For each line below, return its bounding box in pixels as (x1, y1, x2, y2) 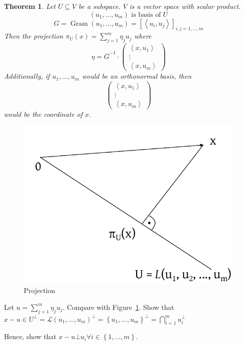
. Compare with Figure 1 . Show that (62, 301, 174, 312)
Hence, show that (4, 331, 56, 342)
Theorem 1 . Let (4, 1, 56, 11)
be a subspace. (78, 1, 121, 11)
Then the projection (4, 31, 63, 41)
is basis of (131, 11, 161, 18)
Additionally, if (4, 71, 50, 81)
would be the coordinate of (4, 109, 83, 119)
